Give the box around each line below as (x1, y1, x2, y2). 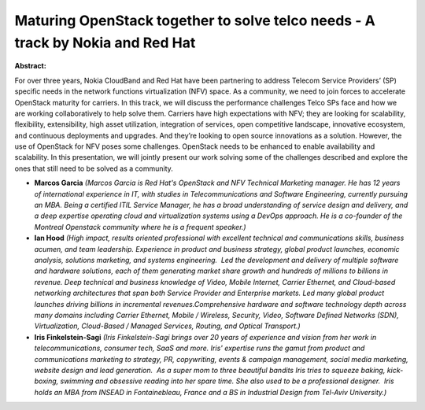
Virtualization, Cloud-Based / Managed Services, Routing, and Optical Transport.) (34, 321, 301, 331)
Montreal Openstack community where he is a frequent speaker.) (34, 222, 247, 231)
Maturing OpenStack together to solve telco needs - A (14, 12, 375, 29)
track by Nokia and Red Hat (14, 34, 196, 51)
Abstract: (14, 61, 46, 71)
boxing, (34, 376, 59, 386)
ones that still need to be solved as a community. (14, 164, 173, 173)
